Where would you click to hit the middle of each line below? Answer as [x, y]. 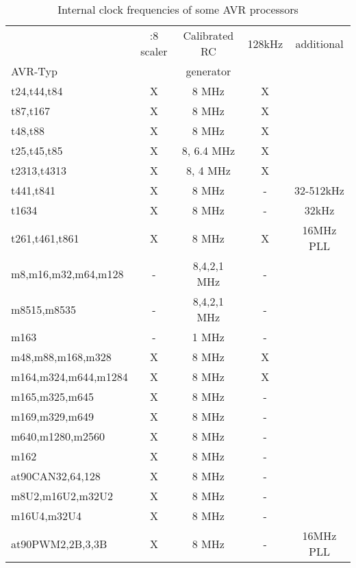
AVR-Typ [34, 71]
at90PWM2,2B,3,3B [59, 543]
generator [208, 71]
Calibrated [208, 35]
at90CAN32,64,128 [56, 476]
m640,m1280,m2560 [58, 436]
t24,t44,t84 [37, 91]
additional [319, 43]
